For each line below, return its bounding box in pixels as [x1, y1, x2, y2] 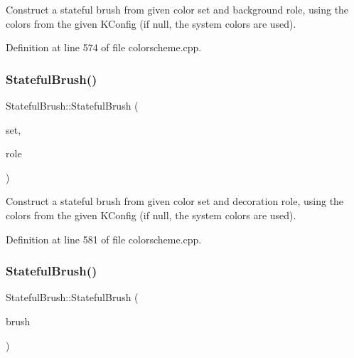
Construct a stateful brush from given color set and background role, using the [6, 2, 349, 16]
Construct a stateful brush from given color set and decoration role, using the [6, 194, 344, 209]
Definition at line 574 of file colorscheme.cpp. [6, 40, 202, 55]
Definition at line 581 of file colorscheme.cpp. [6, 231, 202, 246]
